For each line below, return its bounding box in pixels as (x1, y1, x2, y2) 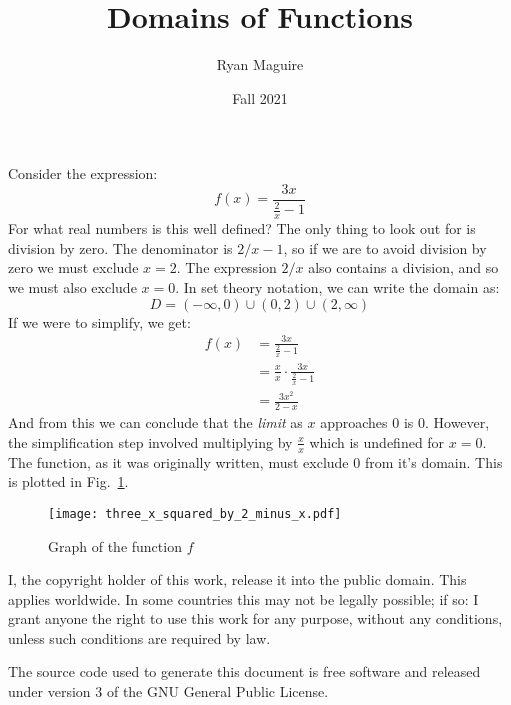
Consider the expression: (8, 163, 158, 184)
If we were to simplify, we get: (8, 311, 191, 332)
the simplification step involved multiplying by (8, 431, 293, 452)
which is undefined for (309, 431, 445, 452)
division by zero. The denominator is (8, 237, 233, 258)
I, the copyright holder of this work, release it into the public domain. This (8, 569, 467, 590)
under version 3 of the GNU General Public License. (8, 681, 329, 702)
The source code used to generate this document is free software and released (8, 661, 481, 682)
